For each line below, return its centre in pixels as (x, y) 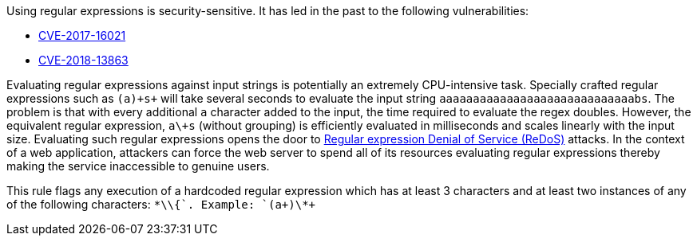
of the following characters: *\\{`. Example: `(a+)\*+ (161, 204)
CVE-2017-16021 (82, 35)
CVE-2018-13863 (83, 60)
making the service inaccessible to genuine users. (138, 166)
